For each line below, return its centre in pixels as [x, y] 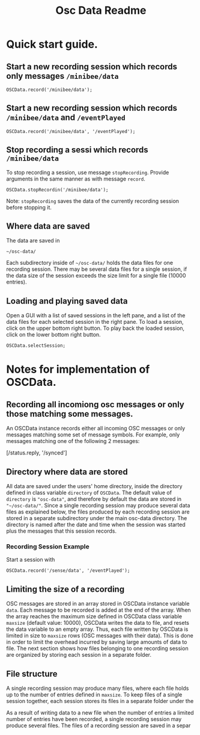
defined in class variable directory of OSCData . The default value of [89, 493]
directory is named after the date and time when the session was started [96, 525]
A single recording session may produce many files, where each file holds [98, 688]
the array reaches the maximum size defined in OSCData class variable [94, 616]
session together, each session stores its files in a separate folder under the [100, 701]
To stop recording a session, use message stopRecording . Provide [88, 172]
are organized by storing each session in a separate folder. [79, 655]
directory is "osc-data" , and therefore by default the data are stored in [94, 499]
